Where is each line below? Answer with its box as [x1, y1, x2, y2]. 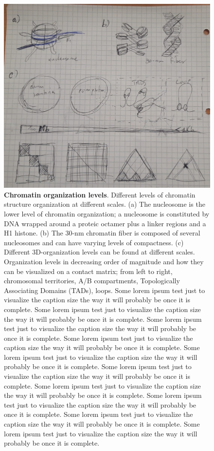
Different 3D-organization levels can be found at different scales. [4, 247, 195, 257]
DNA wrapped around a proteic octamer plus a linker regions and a [4, 218, 206, 228]
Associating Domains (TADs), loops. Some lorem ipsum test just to [4, 285, 205, 295]
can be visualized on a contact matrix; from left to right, [4, 266, 173, 276]
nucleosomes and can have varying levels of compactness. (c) [4, 237, 184, 247]
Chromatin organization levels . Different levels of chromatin [4, 189, 196, 199]
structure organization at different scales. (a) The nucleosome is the [4, 199, 205, 209]
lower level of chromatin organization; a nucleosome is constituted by [4, 208, 210, 218]
